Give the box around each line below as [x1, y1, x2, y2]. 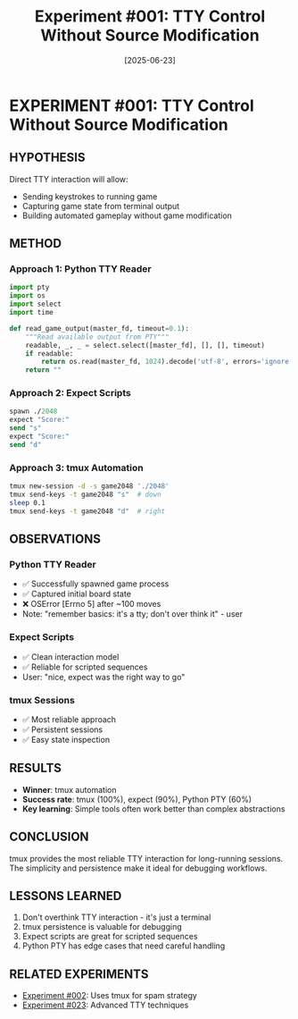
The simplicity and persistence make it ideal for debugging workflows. [9, 863, 268, 873]
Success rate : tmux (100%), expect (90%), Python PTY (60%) [21, 794, 252, 804]
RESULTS [9, 761, 62, 776]
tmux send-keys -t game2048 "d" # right [9, 507, 166, 516]
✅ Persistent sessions [21, 724, 103, 735]
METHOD [9, 236, 62, 251]
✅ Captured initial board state [21, 588, 132, 600]
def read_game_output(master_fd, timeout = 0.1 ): [9, 324, 190, 333]
